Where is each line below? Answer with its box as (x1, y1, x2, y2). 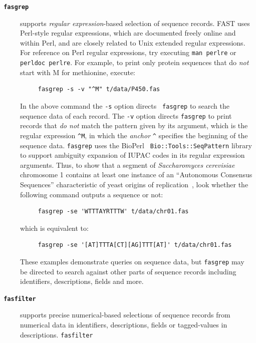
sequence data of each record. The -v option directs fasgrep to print (20, 110, 232, 121)
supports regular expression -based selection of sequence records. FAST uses (20, 18, 250, 28)
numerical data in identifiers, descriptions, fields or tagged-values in (20, 319, 227, 329)
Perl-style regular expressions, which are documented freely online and (20, 28, 236, 38)
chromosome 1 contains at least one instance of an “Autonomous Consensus (20, 169, 252, 180)
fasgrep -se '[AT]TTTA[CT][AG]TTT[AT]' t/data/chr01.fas (38, 241, 232, 249)
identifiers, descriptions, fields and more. (20, 276, 144, 286)
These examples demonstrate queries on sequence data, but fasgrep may (20, 256, 244, 266)
